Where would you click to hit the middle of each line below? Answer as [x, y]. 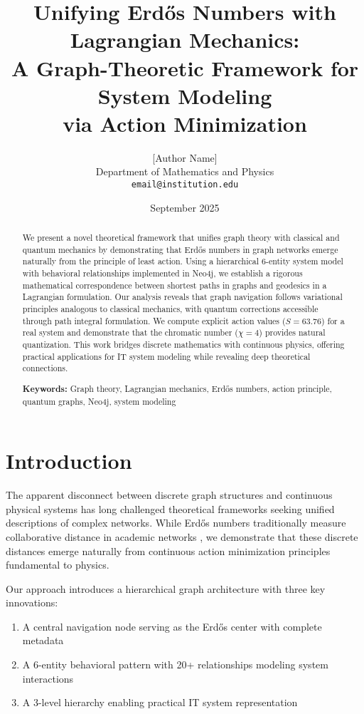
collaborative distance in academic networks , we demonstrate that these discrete [182, 536]
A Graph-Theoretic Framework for [185, 67]
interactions [48, 678]
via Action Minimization [185, 123]
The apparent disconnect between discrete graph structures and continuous [169, 495]
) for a [333, 320]
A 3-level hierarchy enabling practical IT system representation [160, 702]
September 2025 [185, 207]
